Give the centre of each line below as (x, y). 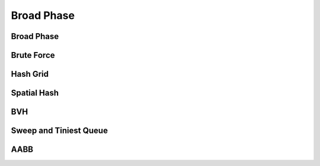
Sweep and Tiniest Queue (59, 131)
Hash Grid (30, 74)
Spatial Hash (35, 93)
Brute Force (33, 55)
